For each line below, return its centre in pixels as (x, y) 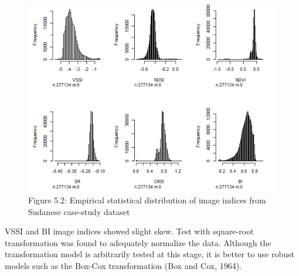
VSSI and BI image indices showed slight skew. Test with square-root (129, 231)
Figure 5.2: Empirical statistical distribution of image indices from (147, 200)
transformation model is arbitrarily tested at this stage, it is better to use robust (150, 254)
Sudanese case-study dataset (79, 211)
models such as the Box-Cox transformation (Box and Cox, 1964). (123, 265)
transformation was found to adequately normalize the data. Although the (138, 242)
